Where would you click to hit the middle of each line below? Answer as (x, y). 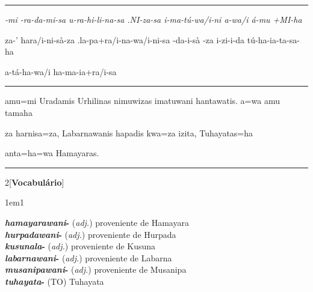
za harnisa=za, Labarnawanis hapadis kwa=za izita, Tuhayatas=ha (129, 132)
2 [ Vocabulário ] (35, 182)
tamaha (19, 112)
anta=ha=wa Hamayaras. (52, 153)
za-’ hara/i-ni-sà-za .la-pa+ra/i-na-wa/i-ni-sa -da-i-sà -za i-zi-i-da (125, 39)
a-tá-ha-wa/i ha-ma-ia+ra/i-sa (61, 71)
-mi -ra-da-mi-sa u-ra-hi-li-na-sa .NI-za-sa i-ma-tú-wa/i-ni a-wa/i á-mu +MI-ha (153, 19)
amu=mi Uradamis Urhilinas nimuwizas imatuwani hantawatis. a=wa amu (142, 101)
